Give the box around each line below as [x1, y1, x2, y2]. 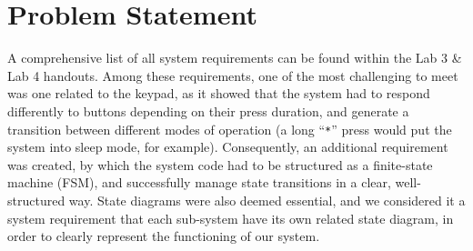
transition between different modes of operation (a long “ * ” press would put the [7, 119, 452, 138]
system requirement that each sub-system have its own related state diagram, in [7, 208, 454, 227]
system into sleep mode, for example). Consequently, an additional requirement [7, 137, 448, 156]
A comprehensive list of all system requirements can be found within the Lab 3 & [7, 48, 462, 67]
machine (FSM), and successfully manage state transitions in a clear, [7, 173, 391, 192]
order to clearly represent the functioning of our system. [7, 226, 320, 246]
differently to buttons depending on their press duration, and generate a [7, 101, 409, 120]
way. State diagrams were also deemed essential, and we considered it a [68, 190, 466, 209]
